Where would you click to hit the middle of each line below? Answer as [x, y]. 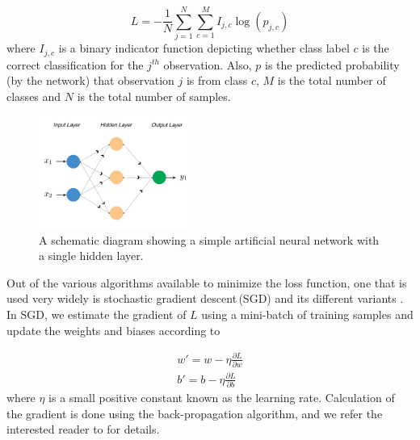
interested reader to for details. [83, 429]
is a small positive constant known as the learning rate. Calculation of [222, 397]
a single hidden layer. [91, 256]
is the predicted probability [332, 64]
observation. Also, [208, 64]
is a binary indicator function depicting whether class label [204, 48]
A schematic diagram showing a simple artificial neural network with [209, 239]
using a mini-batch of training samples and [307, 314]
